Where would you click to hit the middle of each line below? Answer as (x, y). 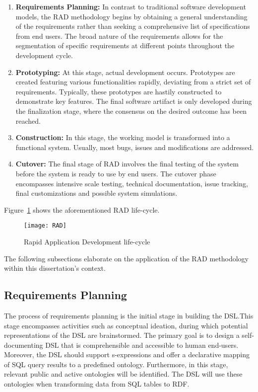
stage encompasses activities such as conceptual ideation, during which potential (126, 325)
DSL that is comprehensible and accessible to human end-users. (142, 345)
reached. (28, 120)
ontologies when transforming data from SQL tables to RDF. (97, 384)
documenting (24, 345)
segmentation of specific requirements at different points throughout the (125, 45)
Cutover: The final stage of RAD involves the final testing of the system (127, 164)
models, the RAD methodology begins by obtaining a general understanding (131, 16)
